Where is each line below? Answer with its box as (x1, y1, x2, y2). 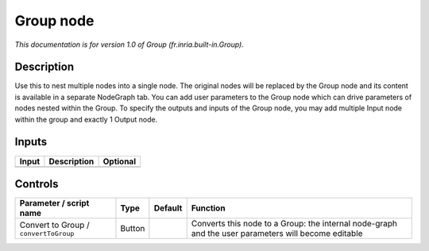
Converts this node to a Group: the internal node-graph (191, 218, 397, 230)
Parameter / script (19, 198, 90, 209)
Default (153, 203, 183, 214)
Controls (14, 177, 59, 191)
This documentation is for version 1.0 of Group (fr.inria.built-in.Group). (14, 40, 244, 49)
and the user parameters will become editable (191, 228, 363, 239)
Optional (102, 156, 137, 167)
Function (191, 203, 226, 214)
